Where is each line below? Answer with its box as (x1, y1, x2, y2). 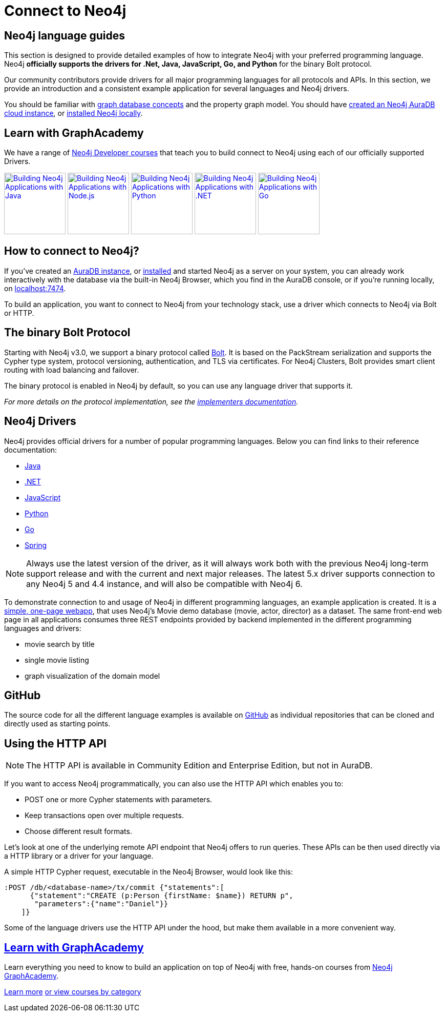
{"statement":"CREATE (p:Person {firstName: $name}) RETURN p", (30, 891, 293, 900)
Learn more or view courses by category (4, 987, 141, 997)
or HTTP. (4, 308, 34, 317)
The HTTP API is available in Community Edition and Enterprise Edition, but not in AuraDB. (26, 760, 373, 771)
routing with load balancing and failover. (4, 365, 139, 374)
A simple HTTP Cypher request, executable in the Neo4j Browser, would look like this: (4, 867, 293, 877)
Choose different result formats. (25, 827, 132, 836)
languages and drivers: (4, 623, 81, 633)
